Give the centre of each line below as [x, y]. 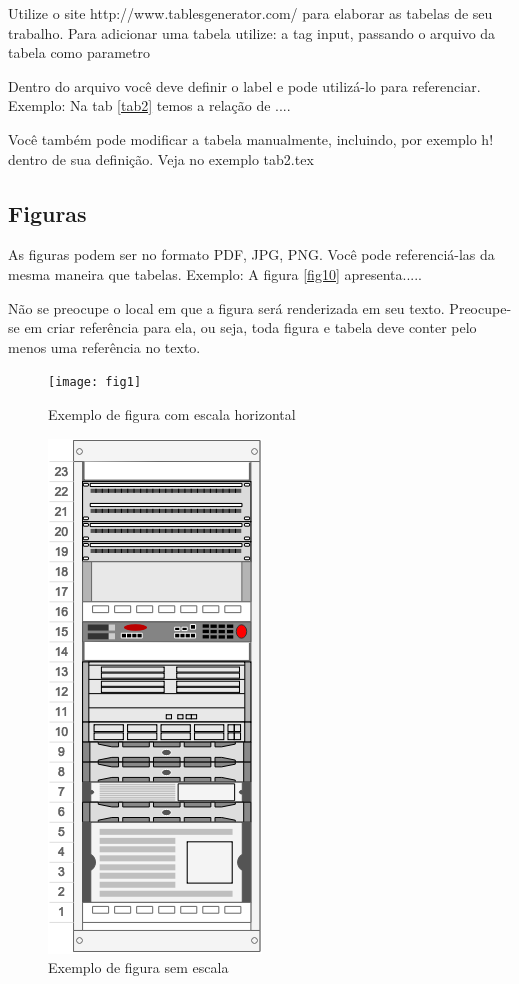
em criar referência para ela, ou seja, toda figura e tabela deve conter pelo [250, 327]
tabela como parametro [79, 52]
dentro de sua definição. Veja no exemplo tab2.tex [161, 158]
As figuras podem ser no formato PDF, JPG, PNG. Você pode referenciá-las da [251, 254]
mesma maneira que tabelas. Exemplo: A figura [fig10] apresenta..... [215, 273]
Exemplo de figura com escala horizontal [172, 413]
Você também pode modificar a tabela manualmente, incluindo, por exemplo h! [251, 138]
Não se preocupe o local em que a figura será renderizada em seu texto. [226, 307]
